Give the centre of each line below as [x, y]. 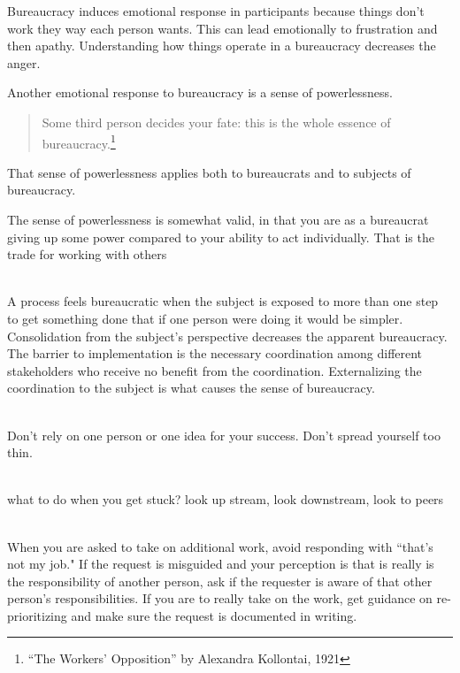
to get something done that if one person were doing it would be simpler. [205, 318]
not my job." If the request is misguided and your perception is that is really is [221, 564]
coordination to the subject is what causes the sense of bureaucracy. [191, 388]
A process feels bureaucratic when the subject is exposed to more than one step [223, 301]
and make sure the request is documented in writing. [214, 615]
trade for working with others [87, 254]
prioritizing [37, 615]
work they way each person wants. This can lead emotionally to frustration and [222, 28]
